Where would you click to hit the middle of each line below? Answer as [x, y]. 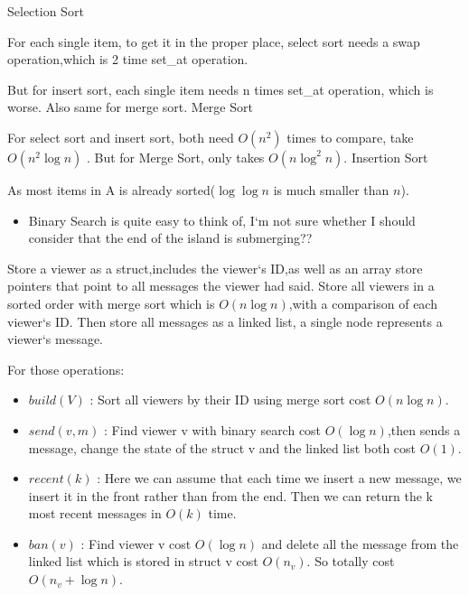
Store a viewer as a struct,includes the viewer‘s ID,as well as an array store [215, 268]
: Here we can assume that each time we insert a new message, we [279, 478]
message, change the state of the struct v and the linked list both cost [222, 447]
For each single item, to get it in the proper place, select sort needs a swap [214, 41]
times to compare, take [350, 137]
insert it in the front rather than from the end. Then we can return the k [230, 495]
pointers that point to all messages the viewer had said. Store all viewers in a [221, 286]
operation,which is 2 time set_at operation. [128, 59]
